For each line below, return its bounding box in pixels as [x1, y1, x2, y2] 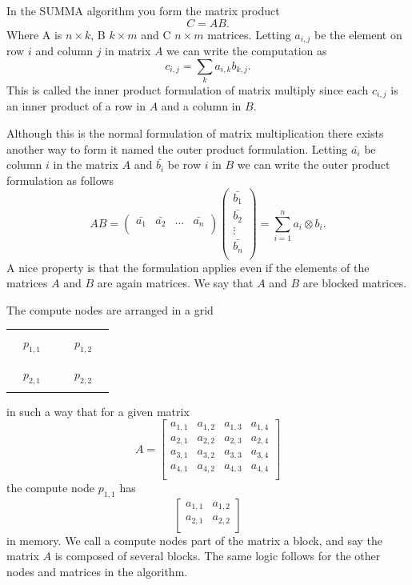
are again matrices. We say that [97, 274, 254, 291]
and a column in [161, 98, 242, 114]
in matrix [105, 42, 151, 59]
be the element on [314, 26, 402, 42]
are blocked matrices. [302, 274, 407, 291]
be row [167, 156, 202, 173]
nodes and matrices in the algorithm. [6, 563, 188, 580]
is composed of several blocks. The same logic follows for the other [54, 547, 381, 564]
